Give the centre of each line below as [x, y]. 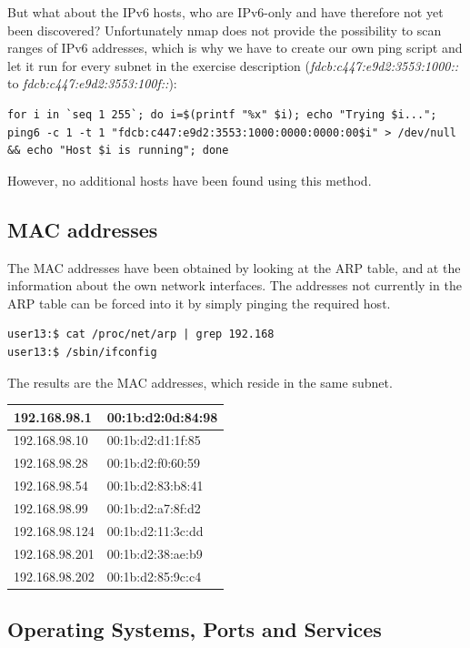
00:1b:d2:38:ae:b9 [155, 553]
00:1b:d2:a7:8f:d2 [154, 507]
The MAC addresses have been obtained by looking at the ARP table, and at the [234, 267]
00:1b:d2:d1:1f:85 [154, 440]
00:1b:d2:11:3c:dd [155, 530]
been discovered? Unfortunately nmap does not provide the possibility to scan [225, 30]
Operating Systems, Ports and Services [195, 629]
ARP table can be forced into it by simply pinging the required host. [199, 303]
